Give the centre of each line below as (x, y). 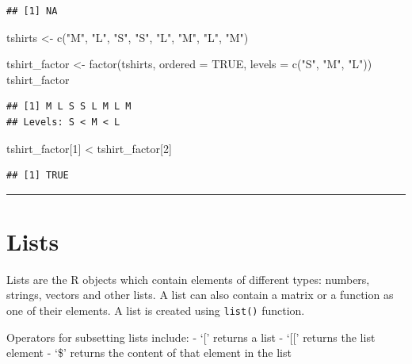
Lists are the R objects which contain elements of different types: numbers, (188, 279)
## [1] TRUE (38, 176)
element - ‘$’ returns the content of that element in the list (149, 353)
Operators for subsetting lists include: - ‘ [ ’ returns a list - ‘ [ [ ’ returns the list (191, 337)
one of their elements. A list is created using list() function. (156, 310)
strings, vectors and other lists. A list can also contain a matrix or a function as (200, 295)
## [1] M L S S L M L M (69, 107)
